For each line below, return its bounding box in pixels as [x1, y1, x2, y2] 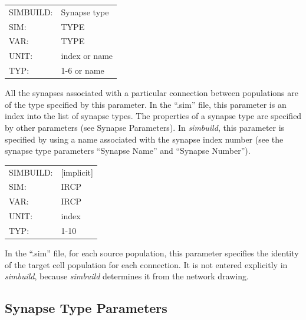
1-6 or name [61, 64, 104, 77]
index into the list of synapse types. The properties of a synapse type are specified [5, 110, 302, 122]
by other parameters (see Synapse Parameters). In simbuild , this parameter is [5, 121, 285, 133]
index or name [61, 50, 113, 62]
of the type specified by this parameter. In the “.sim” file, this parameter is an [5, 98, 287, 110]
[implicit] [61, 166, 93, 178]
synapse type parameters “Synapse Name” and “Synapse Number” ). [5, 144, 251, 157]
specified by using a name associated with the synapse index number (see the [5, 133, 284, 145]
